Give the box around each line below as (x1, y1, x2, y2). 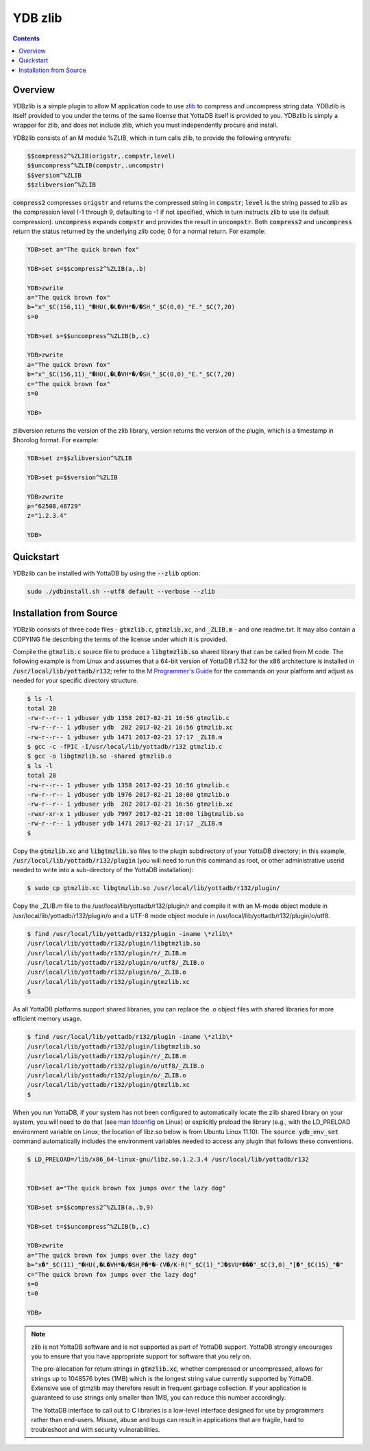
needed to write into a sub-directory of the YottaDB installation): (12, 866, 194, 874)
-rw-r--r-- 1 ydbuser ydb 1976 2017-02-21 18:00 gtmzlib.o (27, 791, 230, 799)
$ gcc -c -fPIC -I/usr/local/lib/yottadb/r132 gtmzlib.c (27, 743, 223, 751)
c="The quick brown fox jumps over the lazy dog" (27, 1271, 197, 1278)
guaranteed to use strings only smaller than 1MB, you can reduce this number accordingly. (31, 1393, 286, 1402)
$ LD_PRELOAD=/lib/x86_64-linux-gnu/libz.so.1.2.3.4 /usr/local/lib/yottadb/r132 (27, 1155, 310, 1163)
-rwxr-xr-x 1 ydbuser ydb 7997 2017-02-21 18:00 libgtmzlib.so (27, 810, 245, 817)
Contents (12, 34, 40, 43)
